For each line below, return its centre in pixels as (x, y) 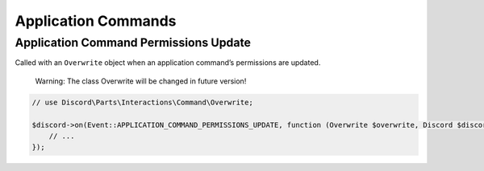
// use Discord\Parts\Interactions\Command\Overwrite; (142, 102)
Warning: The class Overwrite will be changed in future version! (141, 81)
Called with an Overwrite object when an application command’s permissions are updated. (168, 63)
